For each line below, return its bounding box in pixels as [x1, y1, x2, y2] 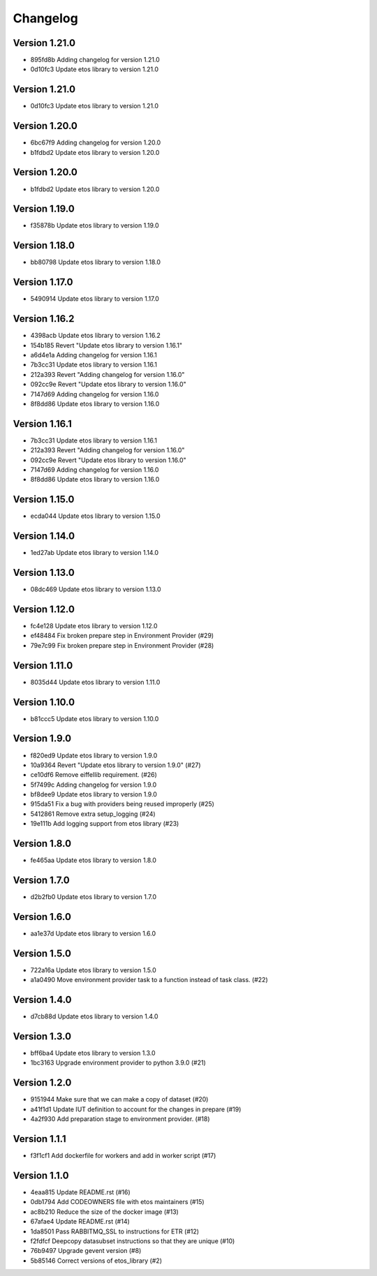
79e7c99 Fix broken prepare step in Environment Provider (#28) [30, 641, 214, 649]
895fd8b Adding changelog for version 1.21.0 [30, 56, 160, 64]
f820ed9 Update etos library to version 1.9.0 [30, 751, 158, 759]
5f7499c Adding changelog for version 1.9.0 [30, 780, 157, 789]
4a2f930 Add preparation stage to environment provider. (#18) [30, 1115, 210, 1123]
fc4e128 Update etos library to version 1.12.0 [30, 622, 158, 630]
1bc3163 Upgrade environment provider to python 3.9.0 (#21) [30, 1058, 206, 1067]
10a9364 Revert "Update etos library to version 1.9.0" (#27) [30, 761, 202, 769]
